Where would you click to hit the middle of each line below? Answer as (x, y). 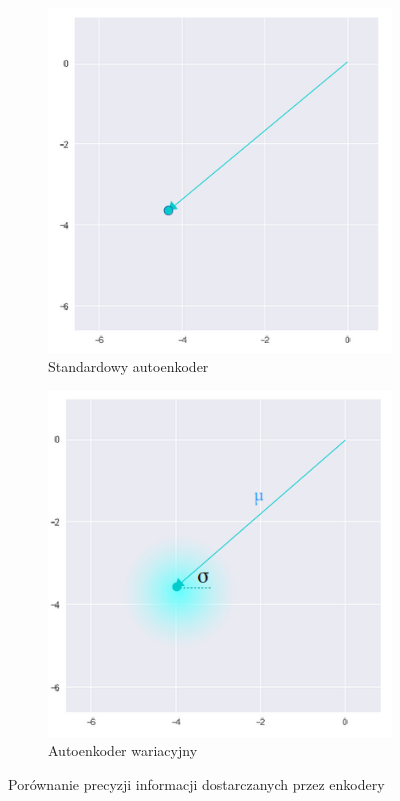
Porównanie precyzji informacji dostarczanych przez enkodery (196, 783)
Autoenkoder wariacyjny (123, 750)
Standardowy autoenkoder (128, 366)
